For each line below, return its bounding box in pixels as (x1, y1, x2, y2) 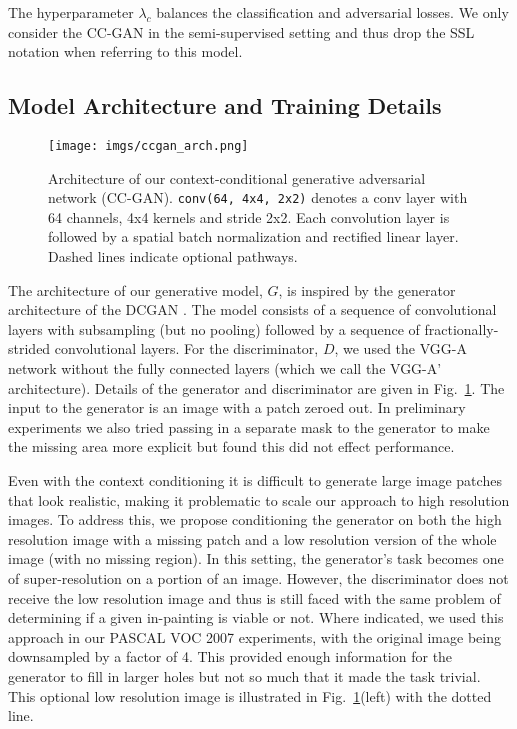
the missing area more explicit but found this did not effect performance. (8, 436, 455, 457)
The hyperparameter (8, 2, 134, 22)
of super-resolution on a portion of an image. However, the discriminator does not (8, 567, 509, 588)
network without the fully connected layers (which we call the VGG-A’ (8, 358, 442, 379)
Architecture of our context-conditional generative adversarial (48, 167, 426, 188)
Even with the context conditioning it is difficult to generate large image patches (8, 470, 502, 491)
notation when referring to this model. (8, 41, 243, 62)
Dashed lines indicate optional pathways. (48, 246, 298, 267)
